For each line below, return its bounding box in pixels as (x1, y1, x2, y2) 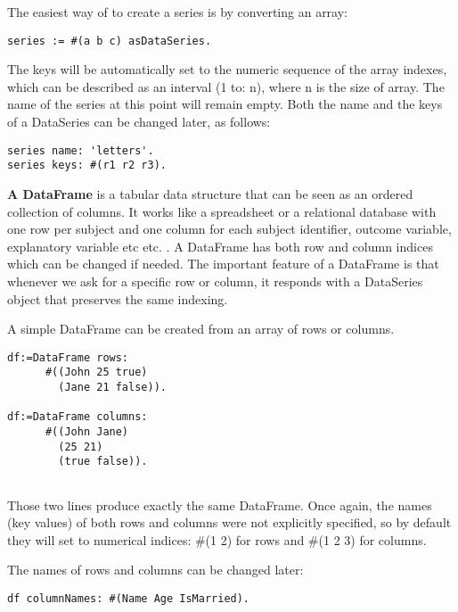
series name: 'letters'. (7, 144, 154, 157)
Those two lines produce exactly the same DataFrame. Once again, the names (7, 495, 432, 514)
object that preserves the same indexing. (7, 289, 228, 308)
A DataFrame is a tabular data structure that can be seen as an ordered (7, 184, 413, 203)
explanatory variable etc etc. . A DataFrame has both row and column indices (7, 236, 433, 255)
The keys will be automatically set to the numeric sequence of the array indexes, (7, 60, 447, 79)
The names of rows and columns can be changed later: (7, 560, 304, 579)
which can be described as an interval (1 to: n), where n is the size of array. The (7, 77, 445, 95)
